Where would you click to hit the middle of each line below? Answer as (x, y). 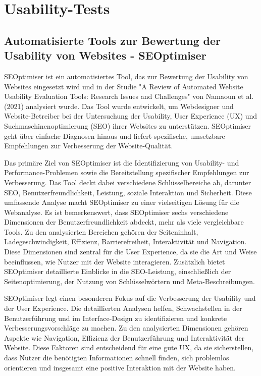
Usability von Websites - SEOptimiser (105, 55)
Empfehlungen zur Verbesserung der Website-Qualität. (89, 146)
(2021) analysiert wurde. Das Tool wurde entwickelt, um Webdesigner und (119, 106)
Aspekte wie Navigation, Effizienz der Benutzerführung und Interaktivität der (124, 337)
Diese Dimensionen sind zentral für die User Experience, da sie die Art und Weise (130, 252)
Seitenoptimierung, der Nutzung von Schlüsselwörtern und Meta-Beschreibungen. (129, 281)
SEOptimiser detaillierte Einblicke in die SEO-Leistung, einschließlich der (118, 271)
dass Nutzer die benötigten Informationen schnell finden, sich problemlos (117, 357)
